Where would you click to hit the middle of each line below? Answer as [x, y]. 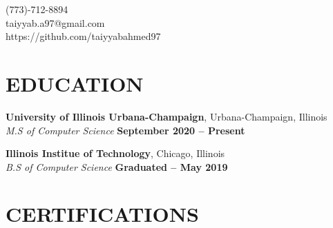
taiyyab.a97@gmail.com [55, 22]
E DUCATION [75, 83]
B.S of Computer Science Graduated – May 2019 [117, 166]
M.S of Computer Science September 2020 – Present [125, 130]
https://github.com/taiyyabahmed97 [83, 36]
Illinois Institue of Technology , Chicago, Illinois [115, 153]
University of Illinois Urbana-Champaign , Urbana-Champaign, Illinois [166, 116]
